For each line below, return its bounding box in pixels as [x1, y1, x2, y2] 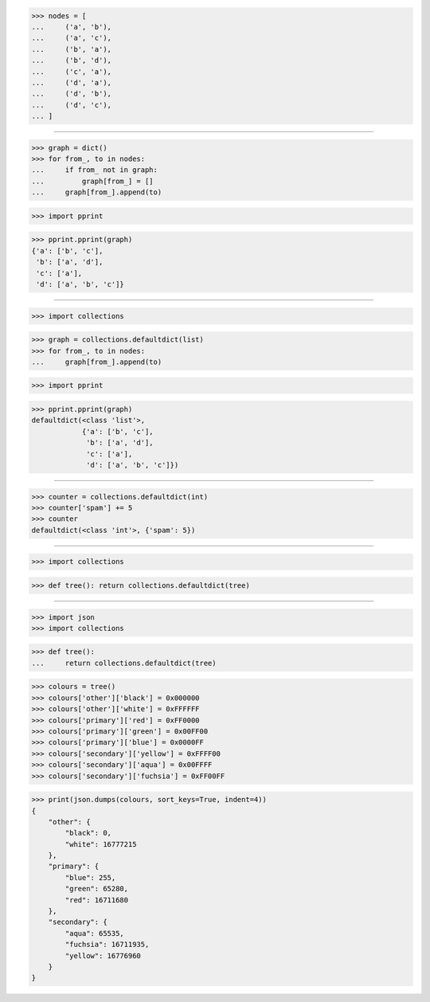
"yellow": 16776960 [64, 951, 141, 960]
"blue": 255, [64, 873, 116, 882]
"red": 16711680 [64, 895, 129, 904]
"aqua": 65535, [64, 929, 125, 937]
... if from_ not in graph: [31, 166, 158, 174]
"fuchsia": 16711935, [64, 940, 150, 949]
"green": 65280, [64, 884, 129, 894]
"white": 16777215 [64, 840, 137, 848]
